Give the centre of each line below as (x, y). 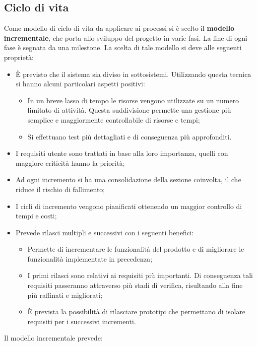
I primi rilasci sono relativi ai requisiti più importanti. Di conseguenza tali (140, 275)
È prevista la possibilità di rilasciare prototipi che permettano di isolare (136, 311)
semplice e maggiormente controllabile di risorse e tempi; (114, 119)
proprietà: (19, 57)
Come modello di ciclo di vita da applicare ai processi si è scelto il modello (119, 28)
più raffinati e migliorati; (65, 295)
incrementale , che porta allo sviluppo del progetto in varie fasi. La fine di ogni (126, 37)
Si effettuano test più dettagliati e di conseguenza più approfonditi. (129, 136)
